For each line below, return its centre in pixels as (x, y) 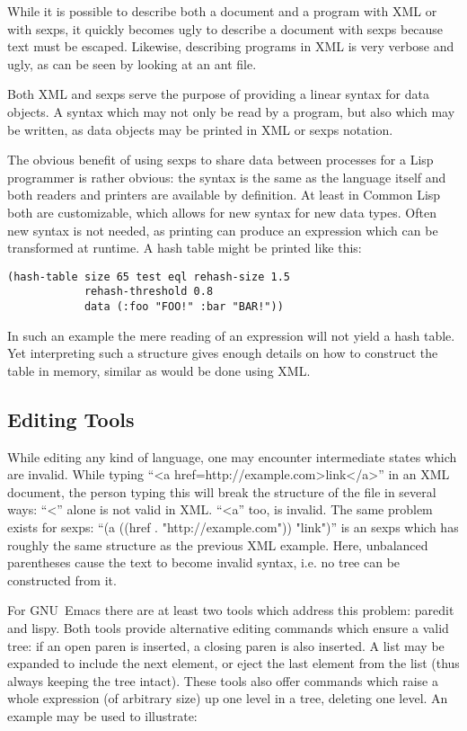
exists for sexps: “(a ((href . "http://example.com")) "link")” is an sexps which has (233, 527)
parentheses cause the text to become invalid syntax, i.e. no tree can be (204, 562)
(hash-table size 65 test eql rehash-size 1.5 (149, 276)
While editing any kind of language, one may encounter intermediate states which (232, 456)
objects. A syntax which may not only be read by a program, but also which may (231, 111)
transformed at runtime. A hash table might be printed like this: (185, 248)
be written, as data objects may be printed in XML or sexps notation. (200, 129)
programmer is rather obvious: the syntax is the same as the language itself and (227, 177)
